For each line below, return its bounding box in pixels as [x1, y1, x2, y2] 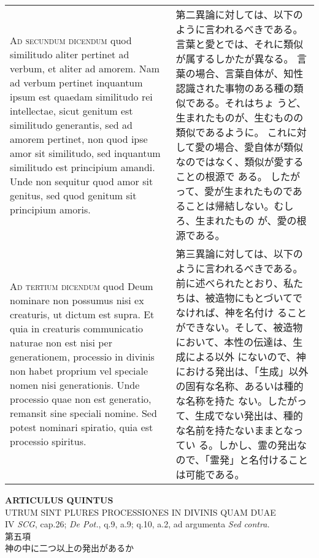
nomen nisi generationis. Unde [10, 378, 140, 392]
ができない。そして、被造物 [175, 320, 303, 334]
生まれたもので [223, 184, 293, 198]
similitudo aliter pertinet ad [10, 47, 129, 61]
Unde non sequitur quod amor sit [10, 174, 153, 188]
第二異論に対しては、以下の [175, 7, 303, 21]
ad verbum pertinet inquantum [10, 75, 143, 90]
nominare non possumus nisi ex [10, 293, 144, 307]
